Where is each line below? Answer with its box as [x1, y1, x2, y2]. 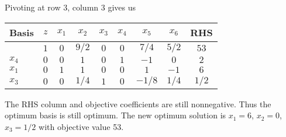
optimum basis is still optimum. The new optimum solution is [5, 109, 226, 121]
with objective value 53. [39, 120, 124, 132]
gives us [108, 1, 136, 13]
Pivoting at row [5, 1, 61, 13]
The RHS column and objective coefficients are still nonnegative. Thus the [5, 97, 271, 110]
